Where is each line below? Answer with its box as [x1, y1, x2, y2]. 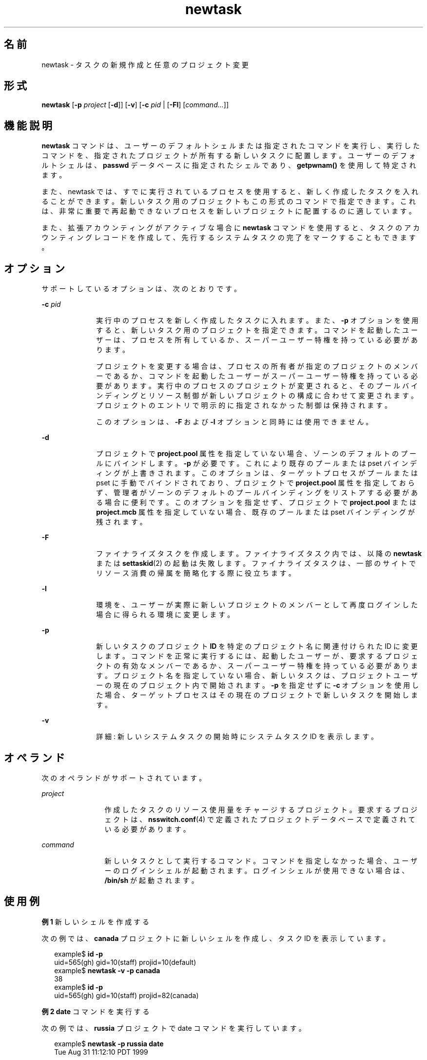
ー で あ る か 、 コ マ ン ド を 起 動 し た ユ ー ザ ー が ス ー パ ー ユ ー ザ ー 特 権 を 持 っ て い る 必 [96, 372, 418, 380]
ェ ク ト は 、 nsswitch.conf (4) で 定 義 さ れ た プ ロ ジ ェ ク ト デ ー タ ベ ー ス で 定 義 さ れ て [104, 815, 415, 823]
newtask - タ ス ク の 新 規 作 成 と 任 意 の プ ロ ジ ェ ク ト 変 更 [41, 60, 249, 69]
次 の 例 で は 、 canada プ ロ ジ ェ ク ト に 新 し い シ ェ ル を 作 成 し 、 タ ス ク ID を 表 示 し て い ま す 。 [41, 934, 390, 942]
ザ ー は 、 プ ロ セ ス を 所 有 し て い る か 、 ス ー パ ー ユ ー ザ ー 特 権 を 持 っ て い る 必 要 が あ [96, 336, 418, 344]
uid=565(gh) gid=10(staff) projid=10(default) [54, 958, 196, 966]
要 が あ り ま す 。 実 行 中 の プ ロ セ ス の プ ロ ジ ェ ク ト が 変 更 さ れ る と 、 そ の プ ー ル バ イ [96, 381, 418, 390]
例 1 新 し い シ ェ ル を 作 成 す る [41, 917, 150, 926]
